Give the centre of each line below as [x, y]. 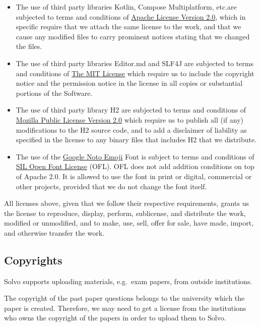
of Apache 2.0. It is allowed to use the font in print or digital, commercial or [134, 176]
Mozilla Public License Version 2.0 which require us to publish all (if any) [129, 119]
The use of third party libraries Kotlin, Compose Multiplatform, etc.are [126, 7]
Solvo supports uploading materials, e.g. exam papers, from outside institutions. [128, 281]
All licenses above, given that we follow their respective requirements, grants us [126, 203]
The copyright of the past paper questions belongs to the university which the [124, 298]
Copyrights [33, 260]
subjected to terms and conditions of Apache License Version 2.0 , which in [131, 16]
